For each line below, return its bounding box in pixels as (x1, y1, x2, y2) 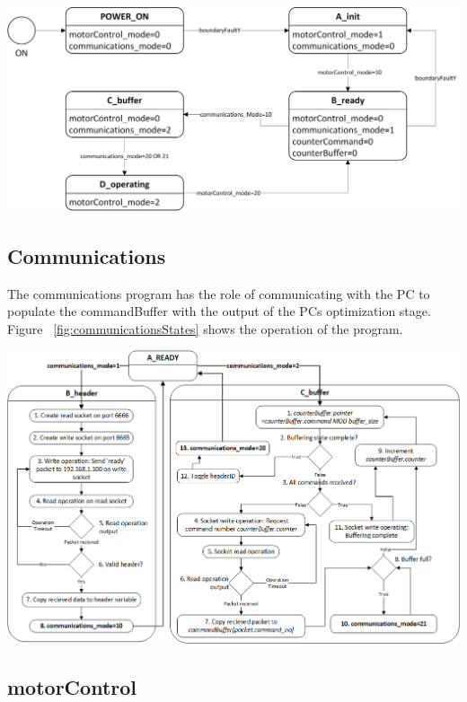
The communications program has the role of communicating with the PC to (7, 284, 430, 303)
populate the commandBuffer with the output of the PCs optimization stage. (7, 302, 431, 320)
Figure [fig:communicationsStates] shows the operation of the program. (7, 319, 403, 338)
